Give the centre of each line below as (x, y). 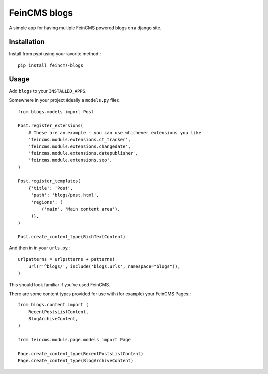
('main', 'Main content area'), (81, 209)
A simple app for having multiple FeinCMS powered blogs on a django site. (85, 28)
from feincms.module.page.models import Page (74, 340)
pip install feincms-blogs (51, 65)
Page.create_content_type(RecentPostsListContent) (81, 354)
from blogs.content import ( (53, 305)
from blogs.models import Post (56, 112)
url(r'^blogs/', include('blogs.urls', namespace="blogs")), (104, 266)
